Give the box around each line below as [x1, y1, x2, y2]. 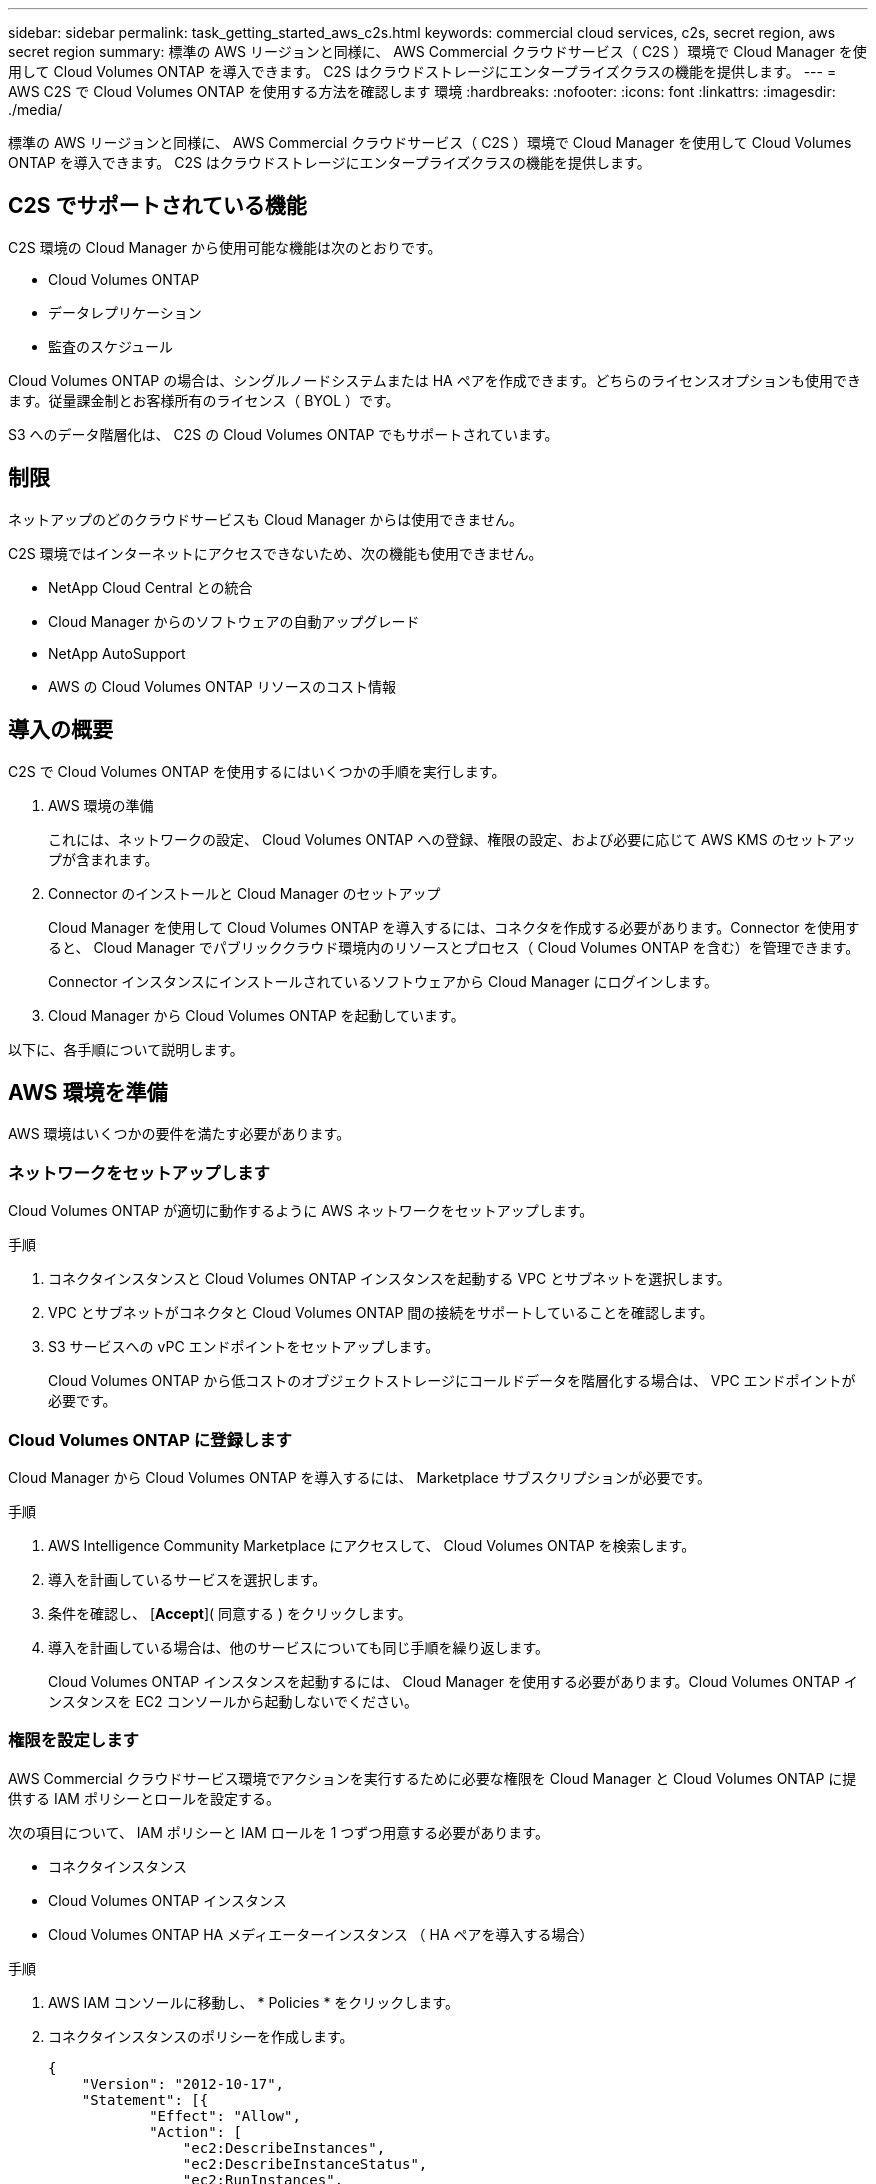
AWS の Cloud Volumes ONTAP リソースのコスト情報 [48, 677, 397, 695]
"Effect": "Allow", [149, 2107, 301, 2124]
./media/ [8, 101, 63, 118]
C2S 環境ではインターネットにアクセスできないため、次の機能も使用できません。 [8, 544, 543, 562]
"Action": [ [149, 2123, 242, 2140]
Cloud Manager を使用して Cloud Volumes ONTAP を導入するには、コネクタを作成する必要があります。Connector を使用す [48, 918, 860, 936]
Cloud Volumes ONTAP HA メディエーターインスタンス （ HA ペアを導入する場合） [48, 1925, 594, 1943]
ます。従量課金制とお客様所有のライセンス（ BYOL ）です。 [8, 391, 400, 409]
